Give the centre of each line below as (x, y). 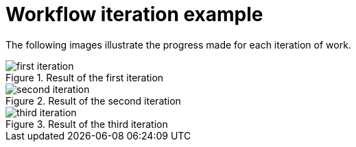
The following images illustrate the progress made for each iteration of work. (178, 44)
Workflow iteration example (134, 14)
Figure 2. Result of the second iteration (93, 101)
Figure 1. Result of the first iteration (85, 77)
